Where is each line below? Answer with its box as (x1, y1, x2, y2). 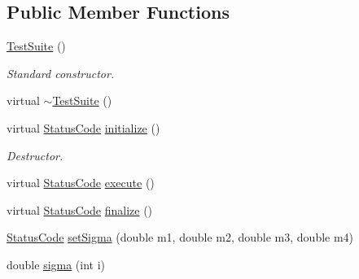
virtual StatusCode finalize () (7, 201, 153, 218)
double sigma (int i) (7, 255, 106, 272)
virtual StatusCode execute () (7, 174, 155, 191)
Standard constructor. (7, 64, 115, 81)
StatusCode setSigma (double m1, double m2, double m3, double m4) (7, 229, 354, 246)
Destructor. (7, 146, 63, 163)
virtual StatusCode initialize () (7, 119, 160, 136)
